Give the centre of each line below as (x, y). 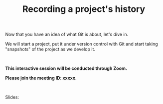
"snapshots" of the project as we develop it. (50, 49)
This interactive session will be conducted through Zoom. (66, 68)
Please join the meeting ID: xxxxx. (41, 78)
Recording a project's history (84, 9)
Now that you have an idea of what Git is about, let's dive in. (67, 34)
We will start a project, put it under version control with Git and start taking (81, 44)
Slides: (12, 97)
